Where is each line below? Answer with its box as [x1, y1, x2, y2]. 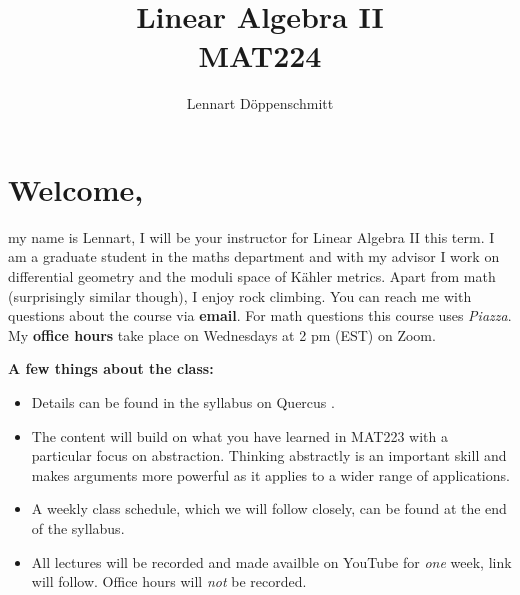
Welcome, [8, 168, 144, 209]
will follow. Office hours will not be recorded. [31, 571, 307, 592]
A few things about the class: [8, 358, 214, 379]
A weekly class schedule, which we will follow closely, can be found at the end [31, 498, 507, 519]
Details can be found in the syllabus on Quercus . [31, 392, 335, 412]
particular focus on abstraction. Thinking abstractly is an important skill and [31, 445, 507, 466]
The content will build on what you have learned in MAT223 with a [31, 425, 448, 446]
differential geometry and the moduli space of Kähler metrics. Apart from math [8, 266, 496, 287]
